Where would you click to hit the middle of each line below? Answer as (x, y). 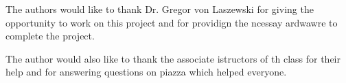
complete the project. (50, 36)
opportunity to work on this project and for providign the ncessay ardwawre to (172, 22)
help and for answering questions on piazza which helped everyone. (146, 72)
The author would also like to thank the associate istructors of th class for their (173, 58)
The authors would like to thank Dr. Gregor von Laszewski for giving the (160, 9)
